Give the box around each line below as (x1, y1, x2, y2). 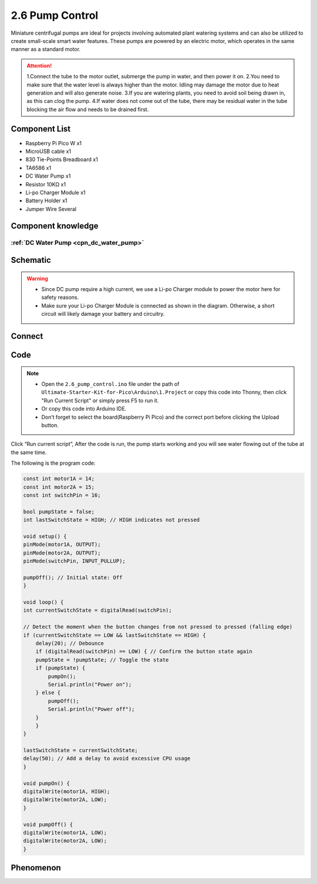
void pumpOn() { (23, 780, 70, 786)
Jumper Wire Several (25, 205, 76, 212)
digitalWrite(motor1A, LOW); (23, 829, 107, 836)
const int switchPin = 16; (23, 492, 101, 498)
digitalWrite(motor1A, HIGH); (23, 788, 110, 795)
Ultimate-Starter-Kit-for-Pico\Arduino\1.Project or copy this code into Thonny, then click (41, 389, 287, 396)
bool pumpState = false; (23, 508, 95, 515)
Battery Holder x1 (25, 197, 68, 204)
